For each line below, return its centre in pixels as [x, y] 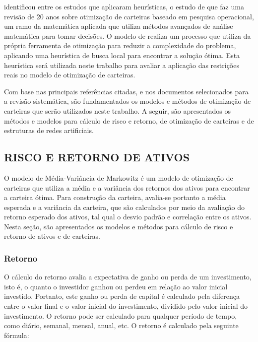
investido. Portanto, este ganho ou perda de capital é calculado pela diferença [122, 296]
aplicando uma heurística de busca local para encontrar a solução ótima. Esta [122, 55]
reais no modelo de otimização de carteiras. [70, 75]
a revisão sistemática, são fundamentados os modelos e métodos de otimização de [128, 101]
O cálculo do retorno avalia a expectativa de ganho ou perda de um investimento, [128, 277]
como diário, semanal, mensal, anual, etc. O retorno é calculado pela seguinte [121, 325]
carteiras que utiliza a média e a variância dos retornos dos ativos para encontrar [127, 187]
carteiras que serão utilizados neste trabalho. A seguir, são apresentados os [118, 110]
